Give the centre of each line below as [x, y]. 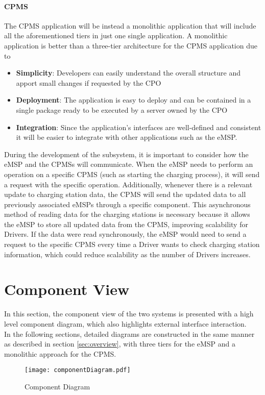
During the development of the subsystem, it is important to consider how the [126, 154]
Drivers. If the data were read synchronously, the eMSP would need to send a [125, 234]
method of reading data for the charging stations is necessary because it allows [127, 214]
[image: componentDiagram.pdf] [78, 370]
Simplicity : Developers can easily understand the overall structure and [128, 73]
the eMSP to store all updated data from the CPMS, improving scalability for [126, 224]
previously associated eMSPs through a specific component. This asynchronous [127, 204]
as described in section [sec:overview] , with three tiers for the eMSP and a [120, 344]
